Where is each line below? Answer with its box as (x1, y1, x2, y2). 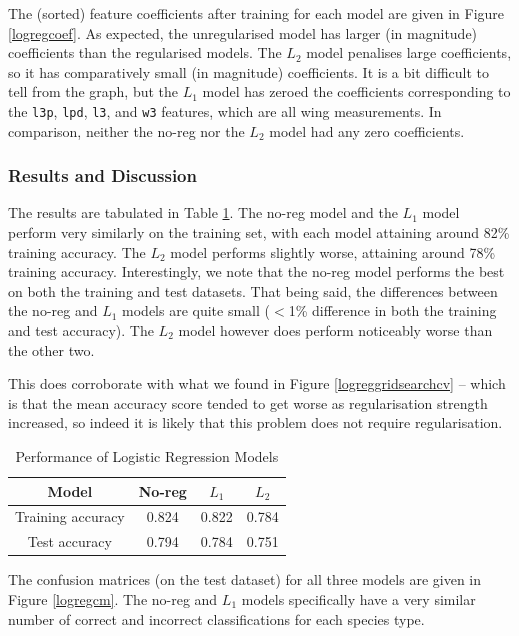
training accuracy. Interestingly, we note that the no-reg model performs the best (8, 261, 505, 282)
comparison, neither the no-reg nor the (8, 120, 245, 141)
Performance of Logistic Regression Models (15, 445, 279, 466)
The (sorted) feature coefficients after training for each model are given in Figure (8, 3, 505, 23)
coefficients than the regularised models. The (8, 42, 282, 63)
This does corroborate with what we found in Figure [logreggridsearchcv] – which (8, 373, 506, 394)
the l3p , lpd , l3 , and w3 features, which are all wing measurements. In (8, 100, 442, 121)
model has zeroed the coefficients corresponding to (202, 81, 511, 102)
